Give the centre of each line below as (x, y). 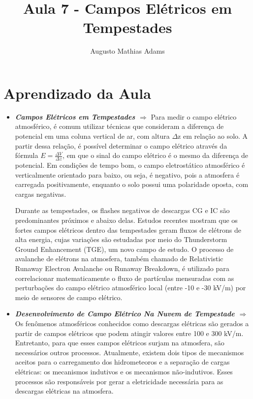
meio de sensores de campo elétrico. (69, 297)
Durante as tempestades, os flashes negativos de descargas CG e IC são (122, 210)
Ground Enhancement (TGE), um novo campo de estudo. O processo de (124, 249)
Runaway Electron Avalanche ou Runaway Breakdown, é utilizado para (122, 268)
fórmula (27, 155)
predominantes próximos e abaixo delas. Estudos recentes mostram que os (126, 220)
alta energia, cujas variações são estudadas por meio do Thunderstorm (121, 239)
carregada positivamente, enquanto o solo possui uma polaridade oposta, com (132, 184)
